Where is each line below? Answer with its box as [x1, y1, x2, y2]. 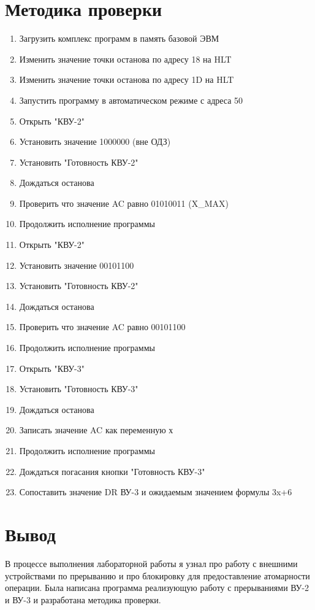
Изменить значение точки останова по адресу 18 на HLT [19, 52, 232, 65]
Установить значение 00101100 [19, 258, 134, 271]
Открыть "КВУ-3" [19, 361, 85, 374]
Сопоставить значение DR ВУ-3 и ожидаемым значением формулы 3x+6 [19, 485, 292, 498]
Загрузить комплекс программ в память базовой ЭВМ [19, 32, 219, 45]
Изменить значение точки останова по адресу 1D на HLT [19, 73, 234, 86]
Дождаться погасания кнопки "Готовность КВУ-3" [19, 465, 205, 477]
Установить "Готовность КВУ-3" [19, 382, 139, 395]
